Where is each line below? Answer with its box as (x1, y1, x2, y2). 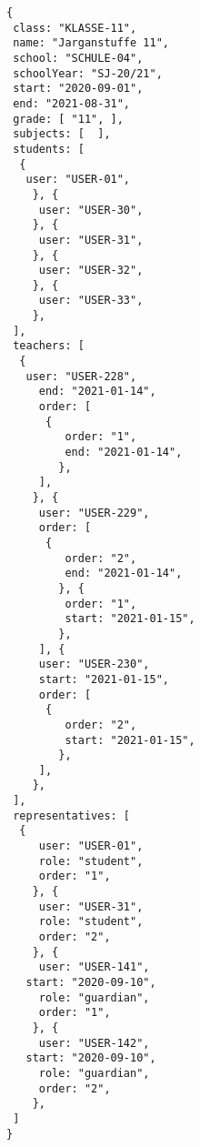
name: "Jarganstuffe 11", (13, 36, 169, 50)
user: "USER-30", (38, 203, 144, 216)
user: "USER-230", (38, 658, 150, 671)
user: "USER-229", (38, 506, 150, 519)
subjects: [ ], (13, 127, 111, 141)
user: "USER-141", (38, 961, 150, 974)
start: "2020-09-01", (13, 82, 144, 96)
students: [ (13, 142, 85, 156)
